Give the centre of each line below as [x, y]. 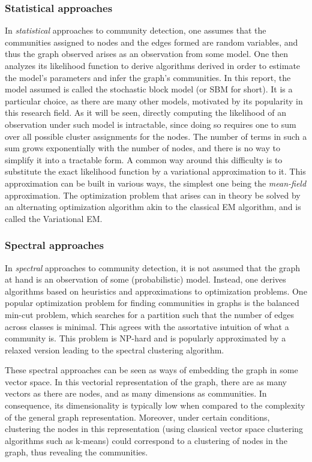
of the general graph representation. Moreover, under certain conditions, [137, 417]
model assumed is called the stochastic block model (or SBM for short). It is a [149, 89]
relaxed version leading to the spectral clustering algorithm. [115, 349]
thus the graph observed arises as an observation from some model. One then [147, 54]
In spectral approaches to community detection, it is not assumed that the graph [153, 267]
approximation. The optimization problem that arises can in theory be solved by [153, 195]
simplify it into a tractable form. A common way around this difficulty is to [144, 159]
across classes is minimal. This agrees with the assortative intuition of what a [147, 326]
